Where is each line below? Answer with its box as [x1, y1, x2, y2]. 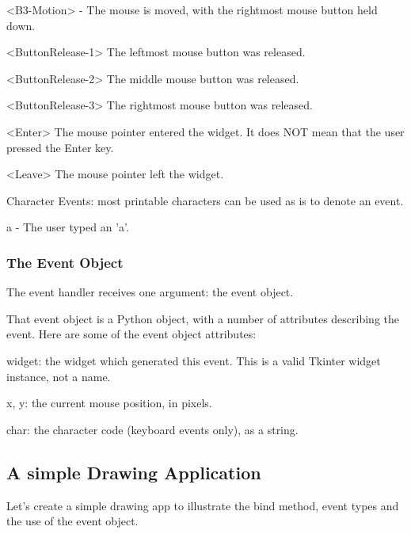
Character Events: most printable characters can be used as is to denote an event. [6, 192, 404, 208]
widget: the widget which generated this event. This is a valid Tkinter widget [6, 352, 381, 368]
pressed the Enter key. [6, 139, 114, 155]
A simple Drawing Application [6, 460, 261, 484]
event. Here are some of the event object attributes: [6, 326, 257, 342]
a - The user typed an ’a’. [6, 219, 129, 235]
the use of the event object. [6, 513, 139, 529]
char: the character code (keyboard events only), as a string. [6, 421, 299, 437]
